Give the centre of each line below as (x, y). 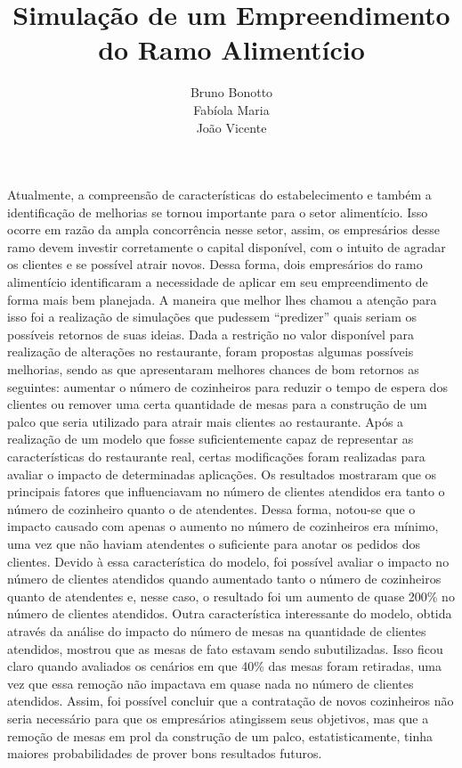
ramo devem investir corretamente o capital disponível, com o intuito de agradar (227, 246)
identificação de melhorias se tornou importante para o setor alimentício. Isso (218, 212)
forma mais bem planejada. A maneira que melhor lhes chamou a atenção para (222, 299)
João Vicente (231, 127)
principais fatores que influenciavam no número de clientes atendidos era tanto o (226, 491)
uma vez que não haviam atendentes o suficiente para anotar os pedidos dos (214, 543)
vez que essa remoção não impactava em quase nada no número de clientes (211, 683)
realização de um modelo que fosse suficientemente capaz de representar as (211, 439)
